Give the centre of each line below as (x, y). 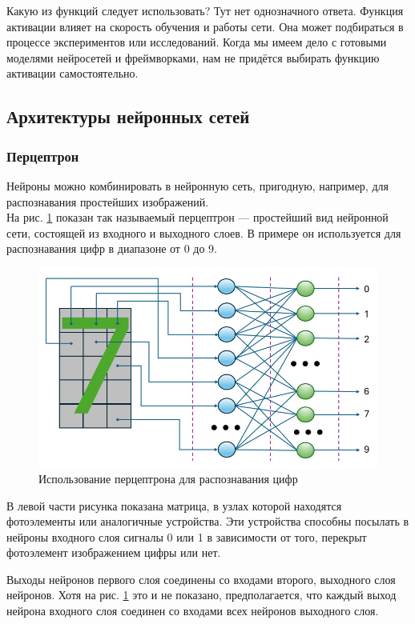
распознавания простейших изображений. (108, 201)
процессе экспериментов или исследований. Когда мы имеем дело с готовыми (197, 42)
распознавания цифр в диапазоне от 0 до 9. (112, 248)
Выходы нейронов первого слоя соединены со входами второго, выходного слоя (201, 579)
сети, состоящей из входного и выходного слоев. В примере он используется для (204, 232)
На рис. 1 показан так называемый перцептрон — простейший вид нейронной (197, 217)
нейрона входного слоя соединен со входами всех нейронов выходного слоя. (193, 611)
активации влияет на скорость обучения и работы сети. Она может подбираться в (205, 26)
